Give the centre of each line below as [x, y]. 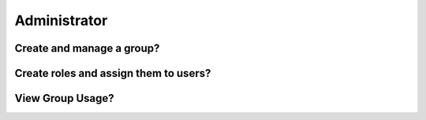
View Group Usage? [64, 98]
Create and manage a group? [87, 48]
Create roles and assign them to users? [113, 73]
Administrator [61, 20]
